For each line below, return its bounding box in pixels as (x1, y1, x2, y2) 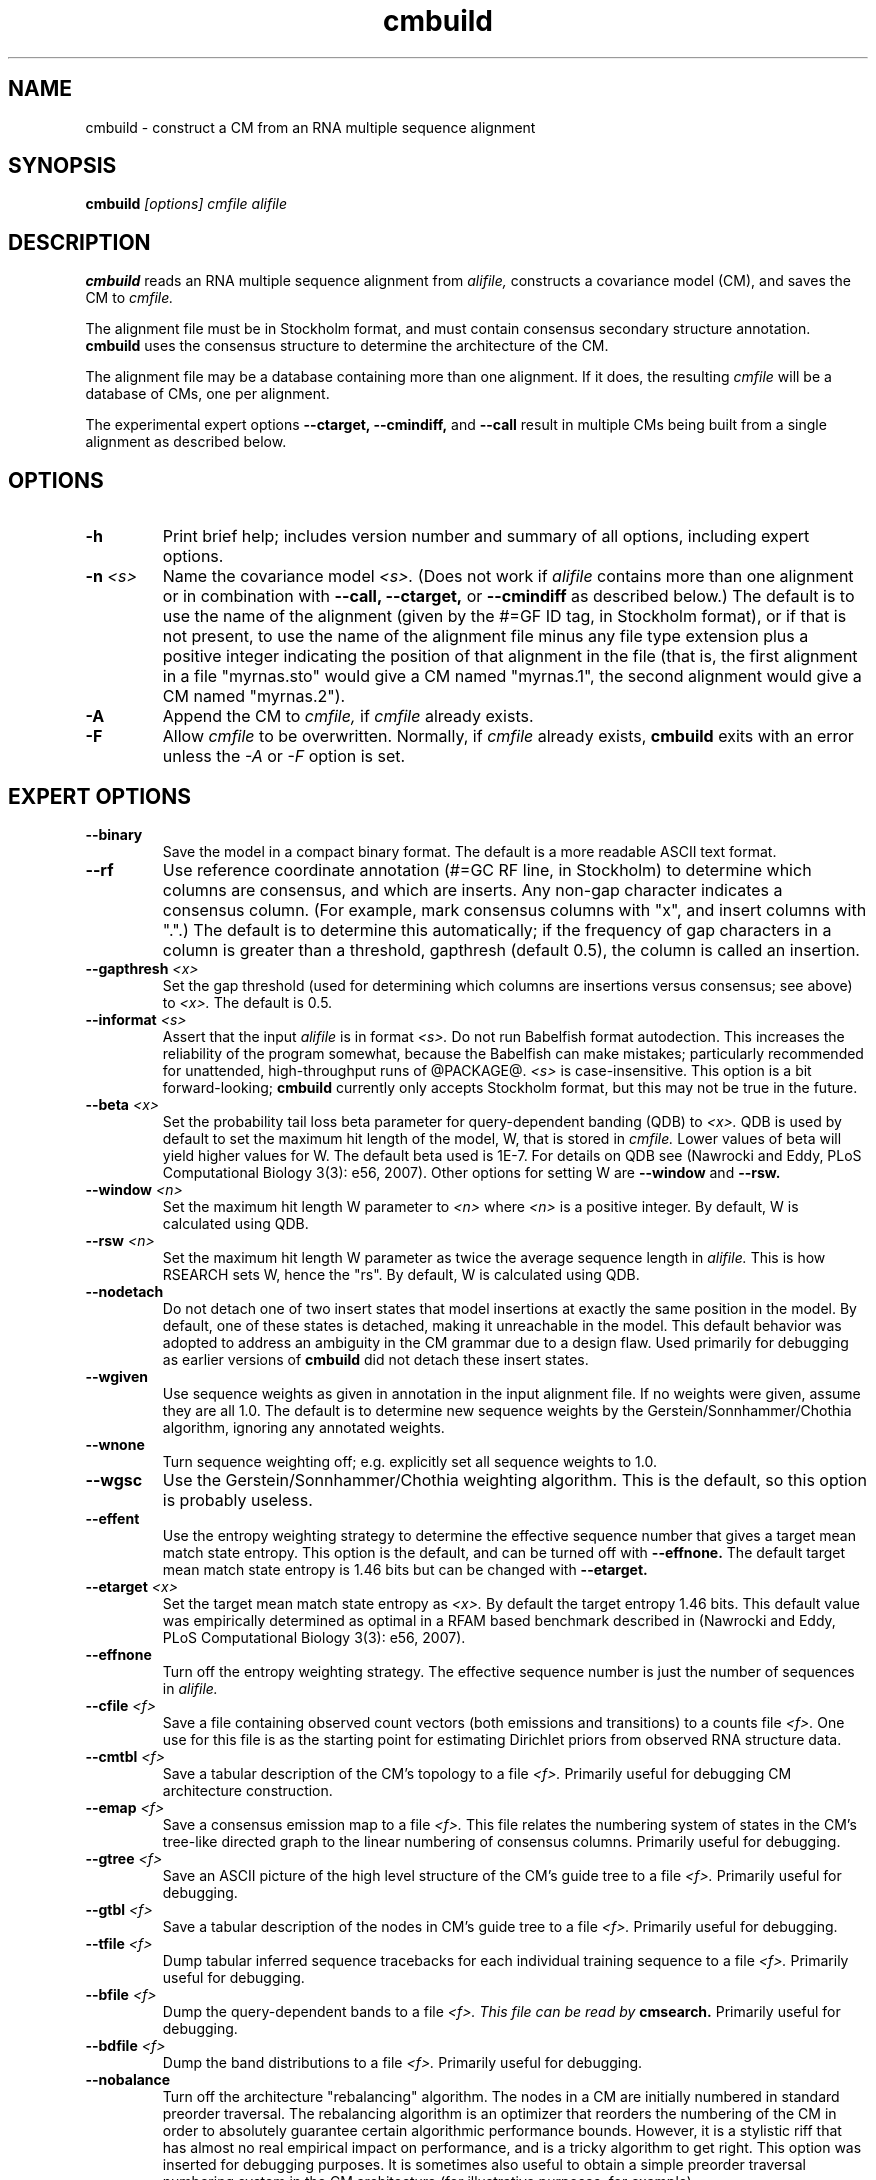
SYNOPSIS (8, 153, 117, 179)
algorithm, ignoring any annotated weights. (162, 1418, 445, 1436)
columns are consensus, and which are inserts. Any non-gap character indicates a (162, 879, 783, 900)
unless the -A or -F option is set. (162, 746, 406, 767)
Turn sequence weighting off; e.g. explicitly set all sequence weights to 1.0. (162, 1452, 657, 1470)
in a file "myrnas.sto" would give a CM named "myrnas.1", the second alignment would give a (162, 666, 862, 687)
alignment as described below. (85, 433, 287, 451)
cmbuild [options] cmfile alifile (85, 195, 288, 213)
